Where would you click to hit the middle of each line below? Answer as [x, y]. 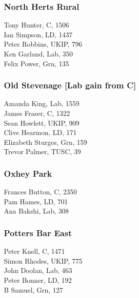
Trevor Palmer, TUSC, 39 [42, 151]
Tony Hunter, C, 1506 [37, 25]
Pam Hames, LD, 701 [36, 201]
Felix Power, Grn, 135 [37, 63]
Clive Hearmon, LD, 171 [40, 132]
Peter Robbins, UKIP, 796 [43, 44]
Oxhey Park [28, 173]
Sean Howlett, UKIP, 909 [42, 122]
